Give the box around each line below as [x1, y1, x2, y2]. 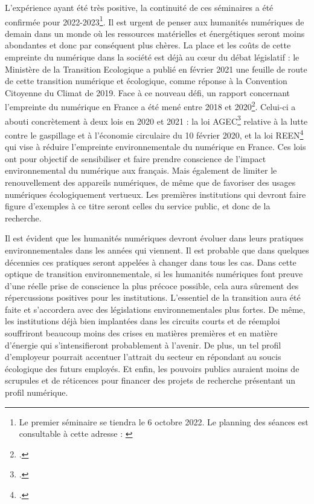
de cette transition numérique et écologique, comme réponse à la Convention [5, 74, 287, 87]
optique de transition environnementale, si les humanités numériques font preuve [5, 267, 303, 280]
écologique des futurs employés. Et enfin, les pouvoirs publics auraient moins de [5, 362, 300, 375]
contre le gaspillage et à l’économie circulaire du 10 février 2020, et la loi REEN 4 [5, 126, 304, 141]
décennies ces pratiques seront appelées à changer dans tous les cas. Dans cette [5, 255, 296, 268]
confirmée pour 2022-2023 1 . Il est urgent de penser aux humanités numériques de [5, 13, 304, 28]
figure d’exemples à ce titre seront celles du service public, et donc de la [5, 200, 271, 212]
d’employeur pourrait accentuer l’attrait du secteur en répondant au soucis [5, 350, 281, 363]
